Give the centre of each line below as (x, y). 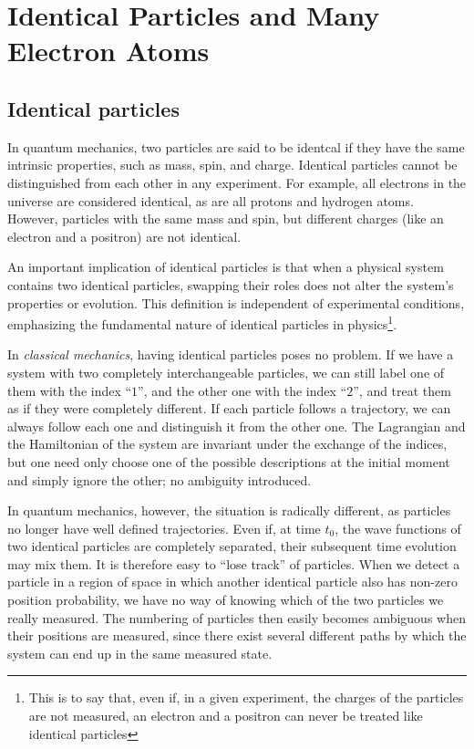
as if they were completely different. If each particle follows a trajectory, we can (229, 408)
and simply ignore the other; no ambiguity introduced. (160, 479)
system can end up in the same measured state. (140, 653)
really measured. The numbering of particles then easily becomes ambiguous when (237, 617)
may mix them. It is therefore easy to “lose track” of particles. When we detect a (234, 563)
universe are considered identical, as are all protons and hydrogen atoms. (211, 200)
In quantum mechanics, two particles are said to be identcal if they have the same (236, 146)
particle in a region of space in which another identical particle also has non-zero (232, 582)
